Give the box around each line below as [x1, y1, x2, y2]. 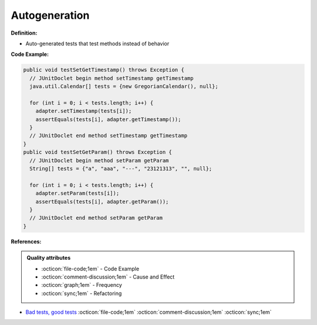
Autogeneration [11, 9, 90, 22]
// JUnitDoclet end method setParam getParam [29, 215, 163, 222]
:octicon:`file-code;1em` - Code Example [41, 265, 140, 272]
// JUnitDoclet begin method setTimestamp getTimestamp [29, 75, 194, 82]
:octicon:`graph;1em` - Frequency [41, 282, 123, 289]
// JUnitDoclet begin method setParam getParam [29, 157, 169, 164]
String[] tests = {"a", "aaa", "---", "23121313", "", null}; [29, 165, 213, 172]
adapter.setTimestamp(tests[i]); [35, 108, 132, 115]
